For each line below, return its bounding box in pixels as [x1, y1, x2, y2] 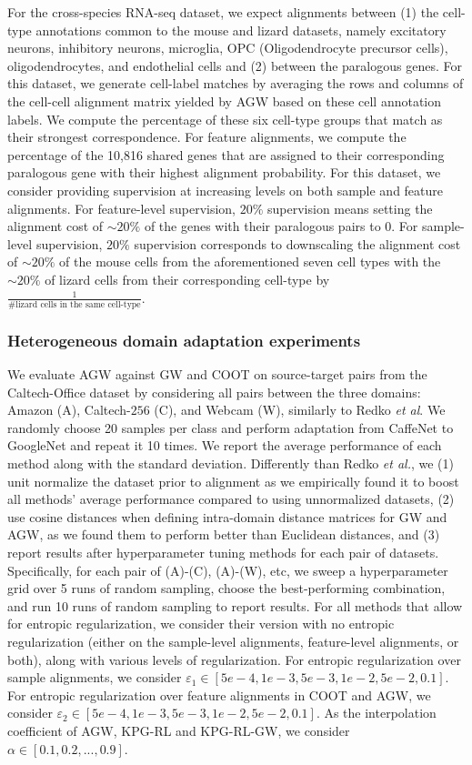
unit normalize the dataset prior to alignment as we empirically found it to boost [7, 471, 459, 490]
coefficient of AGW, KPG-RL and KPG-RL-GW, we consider [7, 720, 350, 740]
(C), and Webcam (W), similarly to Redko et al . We [154, 400, 446, 419]
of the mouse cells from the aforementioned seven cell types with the [59, 252, 441, 271]
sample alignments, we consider [7, 668, 182, 687]
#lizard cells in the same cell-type [8, 299, 141, 309]
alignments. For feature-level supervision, [7, 198, 236, 217]
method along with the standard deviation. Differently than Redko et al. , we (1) [7, 454, 454, 472]
